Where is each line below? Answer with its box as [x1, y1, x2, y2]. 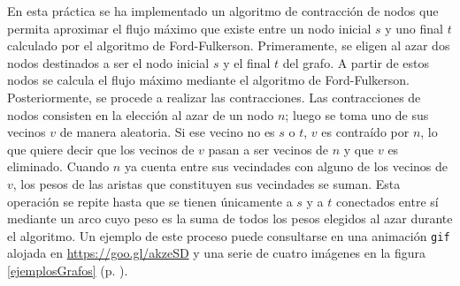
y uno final [385, 19, 443, 37]
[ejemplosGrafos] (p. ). [7, 260, 128, 279]
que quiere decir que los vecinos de [7, 139, 195, 158]
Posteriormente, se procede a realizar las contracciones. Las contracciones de [7, 87, 421, 106]
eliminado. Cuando [7, 157, 110, 176]
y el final [223, 53, 271, 71]
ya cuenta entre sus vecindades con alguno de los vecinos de [124, 157, 448, 176]
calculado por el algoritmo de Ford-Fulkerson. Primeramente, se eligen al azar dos [7, 36, 450, 55]
